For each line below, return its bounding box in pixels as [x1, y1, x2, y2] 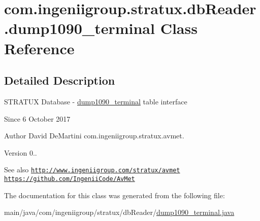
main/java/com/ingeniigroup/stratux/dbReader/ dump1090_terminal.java [4, 207, 235, 217]
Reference [4, 38, 75, 58]
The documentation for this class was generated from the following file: [4, 190, 225, 200]
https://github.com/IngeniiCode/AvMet [4, 175, 135, 182]
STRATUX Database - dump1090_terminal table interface [4, 96, 187, 106]
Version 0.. [4, 147, 37, 158]
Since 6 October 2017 [4, 113, 71, 124]
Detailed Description [4, 72, 115, 88]
